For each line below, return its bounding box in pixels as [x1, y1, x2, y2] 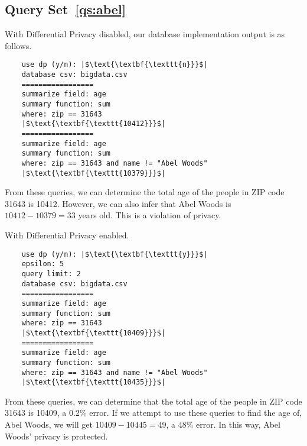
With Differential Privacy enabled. [5, 229, 129, 241]
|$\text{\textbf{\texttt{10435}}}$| [21, 378, 166, 387]
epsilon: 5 [21, 260, 64, 269]
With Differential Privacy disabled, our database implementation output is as [5, 28, 285, 40]
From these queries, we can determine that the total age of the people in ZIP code [5, 395, 302, 407]
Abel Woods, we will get [5, 418, 93, 431]
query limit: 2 [21, 269, 81, 278]
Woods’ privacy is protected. [5, 429, 108, 442]
